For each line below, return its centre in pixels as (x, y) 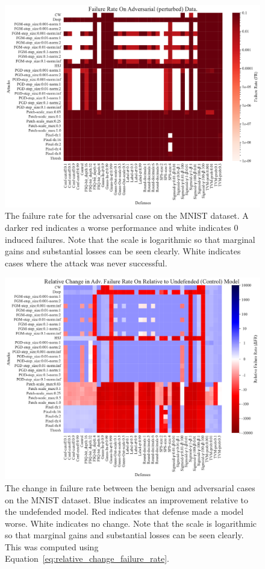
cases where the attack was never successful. (86, 262)
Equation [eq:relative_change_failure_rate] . (87, 558)
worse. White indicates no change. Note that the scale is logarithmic (131, 523)
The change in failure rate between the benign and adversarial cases (130, 487)
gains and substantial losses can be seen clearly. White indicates (123, 251)
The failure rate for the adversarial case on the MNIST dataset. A (127, 215)
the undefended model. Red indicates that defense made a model (124, 511)
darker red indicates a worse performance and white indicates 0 (122, 227)
